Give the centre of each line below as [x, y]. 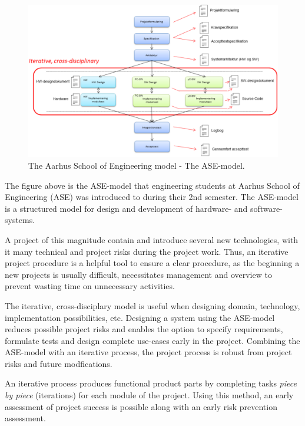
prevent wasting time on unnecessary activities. [90, 286]
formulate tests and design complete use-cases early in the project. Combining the [152, 340]
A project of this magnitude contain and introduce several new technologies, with [152, 239]
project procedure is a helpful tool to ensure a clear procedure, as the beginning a [152, 263]
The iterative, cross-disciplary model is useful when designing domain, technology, [152, 305]
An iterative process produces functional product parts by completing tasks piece [151, 383]
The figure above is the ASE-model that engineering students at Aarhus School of [152, 185]
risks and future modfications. [59, 363]
